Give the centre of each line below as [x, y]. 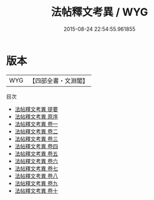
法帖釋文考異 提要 [36, 109]
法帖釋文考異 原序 [36, 116]
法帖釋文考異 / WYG [100, 12]
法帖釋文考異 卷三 [36, 139]
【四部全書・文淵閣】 [59, 81]
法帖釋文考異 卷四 [36, 146]
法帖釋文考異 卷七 [36, 168]
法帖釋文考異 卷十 [36, 191]
